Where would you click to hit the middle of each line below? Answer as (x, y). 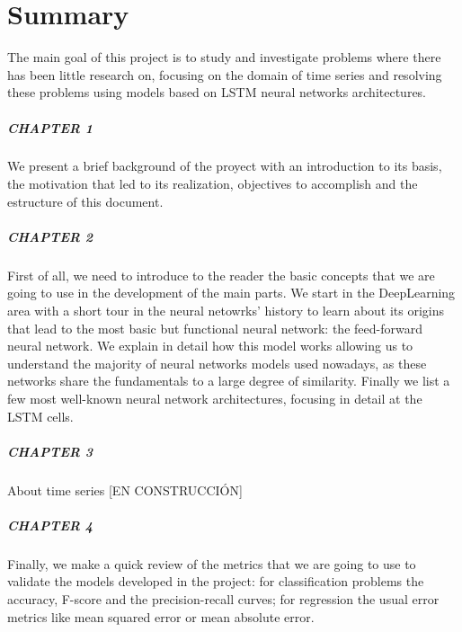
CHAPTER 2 (50, 236)
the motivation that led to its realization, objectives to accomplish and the (213, 184)
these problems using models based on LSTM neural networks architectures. (217, 92)
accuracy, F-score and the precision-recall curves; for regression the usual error (223, 599)
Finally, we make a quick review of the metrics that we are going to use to (212, 563)
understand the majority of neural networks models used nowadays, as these (217, 363)
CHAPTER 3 (50, 451)
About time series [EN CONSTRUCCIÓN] (125, 490)
